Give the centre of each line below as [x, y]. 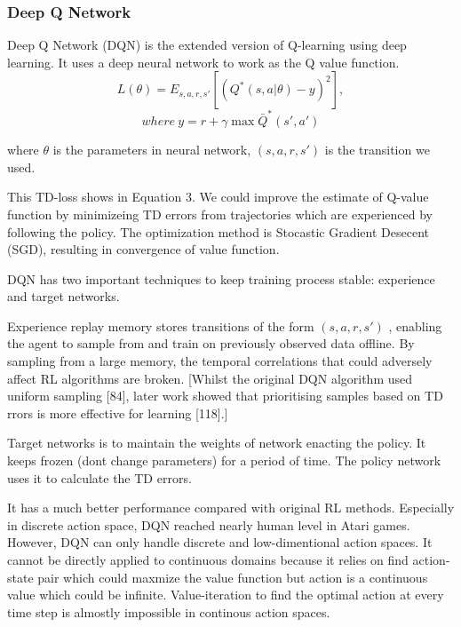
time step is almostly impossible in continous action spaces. [169, 611]
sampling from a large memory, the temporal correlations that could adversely [220, 361]
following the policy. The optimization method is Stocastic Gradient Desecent [219, 231]
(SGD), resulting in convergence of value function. [143, 249]
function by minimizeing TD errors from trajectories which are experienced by [220, 214]
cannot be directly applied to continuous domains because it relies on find [208, 560]
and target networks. [64, 296]
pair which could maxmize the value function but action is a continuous [233, 577]
